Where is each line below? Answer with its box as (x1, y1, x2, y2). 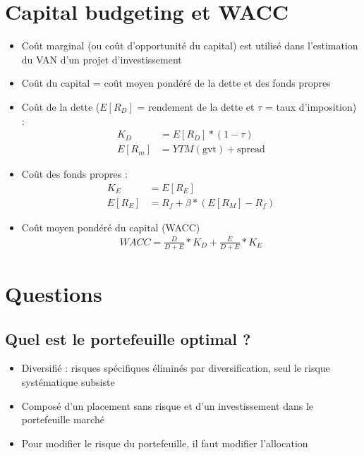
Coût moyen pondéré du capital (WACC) (21, 219, 200, 234)
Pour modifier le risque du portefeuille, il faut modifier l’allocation (21, 435, 308, 450)
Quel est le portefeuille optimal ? (5, 327, 251, 349)
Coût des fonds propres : (21, 166, 128, 181)
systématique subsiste (21, 374, 115, 389)
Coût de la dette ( (21, 99, 100, 114)
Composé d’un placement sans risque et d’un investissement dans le (21, 398, 314, 413)
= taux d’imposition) (265, 99, 357, 114)
